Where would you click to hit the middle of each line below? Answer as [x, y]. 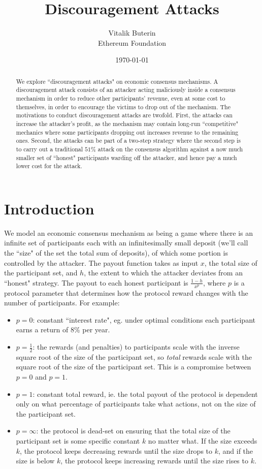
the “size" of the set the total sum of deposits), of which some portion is [116, 253]
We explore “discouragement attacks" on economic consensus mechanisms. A [117, 81]
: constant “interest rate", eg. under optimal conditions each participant [144, 319]
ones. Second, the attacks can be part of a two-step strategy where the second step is [128, 140]
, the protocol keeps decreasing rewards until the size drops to [116, 450]
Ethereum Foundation [132, 42]
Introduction [49, 208]
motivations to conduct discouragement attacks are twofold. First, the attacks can [124, 115]
